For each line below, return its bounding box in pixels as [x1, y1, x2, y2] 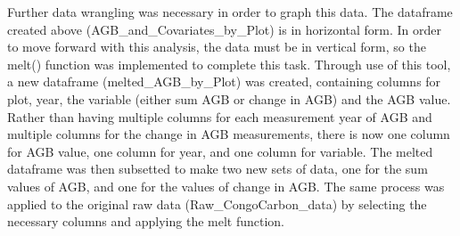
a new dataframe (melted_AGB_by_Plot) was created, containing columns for [7, 72, 441, 91]
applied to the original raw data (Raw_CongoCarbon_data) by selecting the [7, 194, 427, 213]
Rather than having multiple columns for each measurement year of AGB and [7, 107, 432, 126]
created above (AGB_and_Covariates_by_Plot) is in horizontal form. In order [7, 20, 442, 38]
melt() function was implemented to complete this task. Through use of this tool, [7, 54, 451, 73]
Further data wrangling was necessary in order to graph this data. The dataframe [7, 3, 453, 20]
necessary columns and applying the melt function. [7, 212, 285, 231]
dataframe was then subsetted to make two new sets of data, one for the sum [7, 159, 428, 178]
